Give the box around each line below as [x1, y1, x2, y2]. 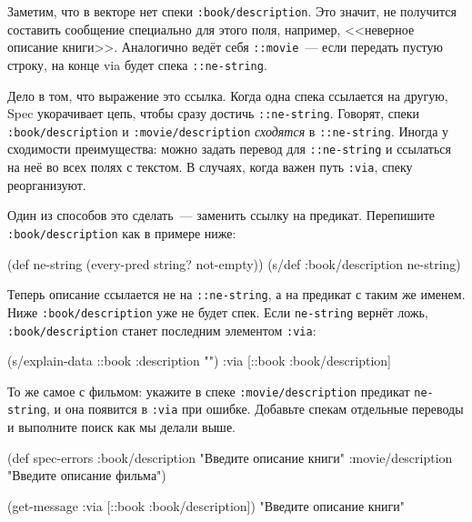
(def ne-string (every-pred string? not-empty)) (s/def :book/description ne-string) [7, 254, 461, 273]
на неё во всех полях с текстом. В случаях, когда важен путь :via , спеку [7, 157, 413, 176]
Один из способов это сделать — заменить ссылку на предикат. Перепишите [7, 206, 435, 225]
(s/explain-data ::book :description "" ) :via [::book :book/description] [7, 351, 391, 370]
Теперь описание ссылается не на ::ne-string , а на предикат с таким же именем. [7, 285, 466, 304]
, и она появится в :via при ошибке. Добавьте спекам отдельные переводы [45, 399, 464, 418]
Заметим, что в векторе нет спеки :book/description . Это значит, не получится [7, 2, 457, 20]
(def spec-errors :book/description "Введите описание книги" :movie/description [7, 447, 453, 467]
